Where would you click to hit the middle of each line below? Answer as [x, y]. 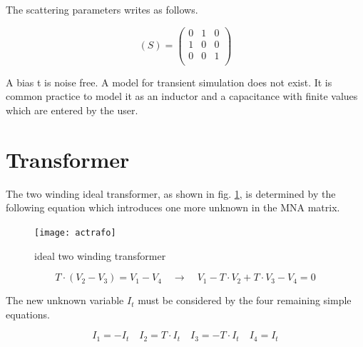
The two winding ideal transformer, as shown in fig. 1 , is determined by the [171, 193]
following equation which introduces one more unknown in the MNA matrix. [173, 207]
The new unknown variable [65, 300]
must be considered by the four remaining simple [245, 300]
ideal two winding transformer [100, 255]
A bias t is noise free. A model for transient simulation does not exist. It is [169, 82]
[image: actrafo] [75, 232]
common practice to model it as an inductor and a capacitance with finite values [182, 96]
